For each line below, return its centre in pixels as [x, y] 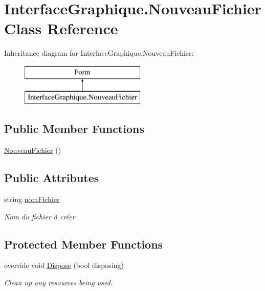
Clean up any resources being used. [59, 283]
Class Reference [61, 28]
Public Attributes [52, 178]
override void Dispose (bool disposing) [64, 265]
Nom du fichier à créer [40, 216]
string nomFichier [32, 199]
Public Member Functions [74, 129]
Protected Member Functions [84, 244]
